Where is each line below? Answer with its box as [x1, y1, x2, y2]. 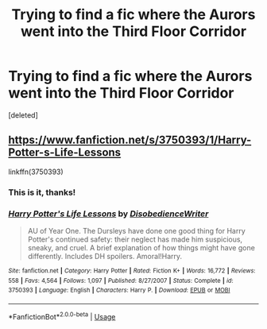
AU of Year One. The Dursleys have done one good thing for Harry [27, 226, 246, 235]
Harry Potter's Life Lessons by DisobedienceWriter [8, 208, 209, 219]
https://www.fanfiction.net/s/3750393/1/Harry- [8, 134, 252, 147]
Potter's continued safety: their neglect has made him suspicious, [27, 234, 243, 244]
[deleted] [8, 110, 38, 120]
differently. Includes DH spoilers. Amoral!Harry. [27, 251, 183, 261]
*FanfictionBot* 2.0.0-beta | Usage [8, 310, 116, 321]
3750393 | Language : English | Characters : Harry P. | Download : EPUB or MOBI [8, 286, 230, 295]
